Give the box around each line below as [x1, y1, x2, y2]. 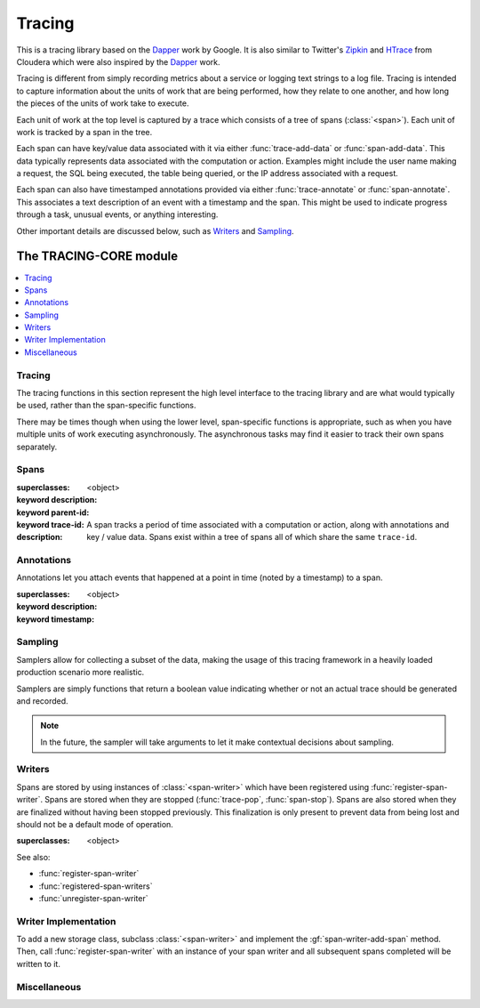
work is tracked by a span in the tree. [16, 126, 153, 137]
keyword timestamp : [16, 614, 95, 625]
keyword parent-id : [16, 507, 90, 518]
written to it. [16, 958, 61, 969]
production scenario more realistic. [16, 667, 145, 678]
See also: [16, 851, 51, 862]
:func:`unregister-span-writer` [38, 892, 148, 903]
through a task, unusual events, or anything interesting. [16, 209, 219, 220]
